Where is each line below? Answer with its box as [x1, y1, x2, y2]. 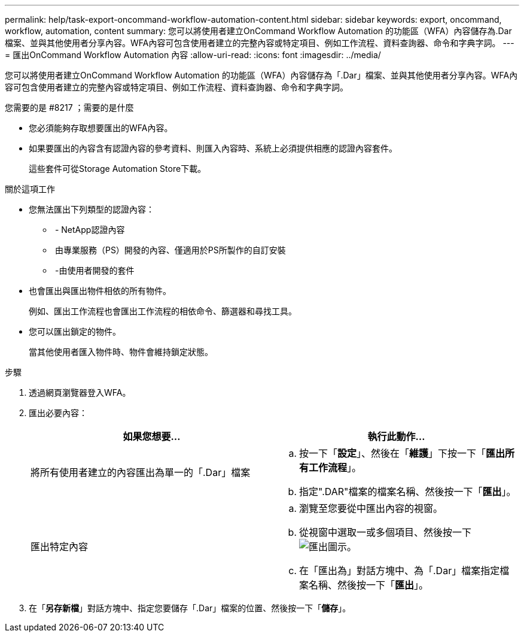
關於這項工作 [5, 184, 55, 194]
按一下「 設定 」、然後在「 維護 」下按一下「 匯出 [299, 447, 505, 459]
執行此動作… [367, 430, 425, 442]
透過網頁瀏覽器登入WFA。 [29, 387, 131, 398]
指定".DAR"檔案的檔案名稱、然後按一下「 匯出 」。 [299, 486, 516, 498]
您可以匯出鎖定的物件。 [29, 326, 121, 336]
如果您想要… [123, 430, 181, 442]
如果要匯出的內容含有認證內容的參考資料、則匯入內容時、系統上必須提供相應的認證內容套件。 [29, 143, 397, 153]
